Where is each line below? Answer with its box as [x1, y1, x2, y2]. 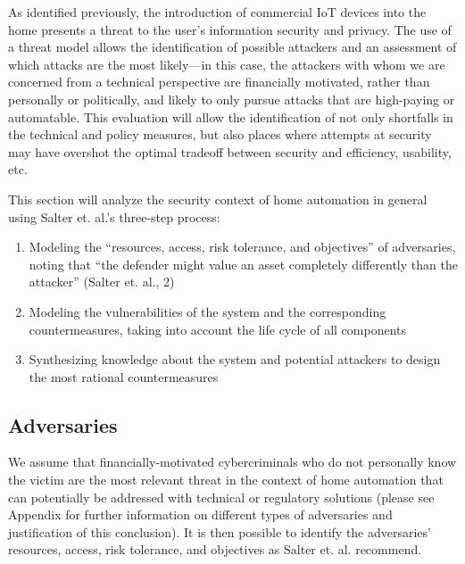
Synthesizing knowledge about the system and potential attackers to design [29, 350, 441, 369]
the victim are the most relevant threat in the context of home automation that [8, 470, 444, 489]
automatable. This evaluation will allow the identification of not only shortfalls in [8, 107, 453, 126]
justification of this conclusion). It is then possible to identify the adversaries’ [8, 522, 431, 541]
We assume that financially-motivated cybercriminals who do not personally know [8, 452, 457, 471]
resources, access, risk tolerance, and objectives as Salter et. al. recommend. [8, 540, 422, 559]
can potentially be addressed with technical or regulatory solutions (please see [8, 487, 435, 506]
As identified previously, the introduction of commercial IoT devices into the [8, 3, 427, 21]
